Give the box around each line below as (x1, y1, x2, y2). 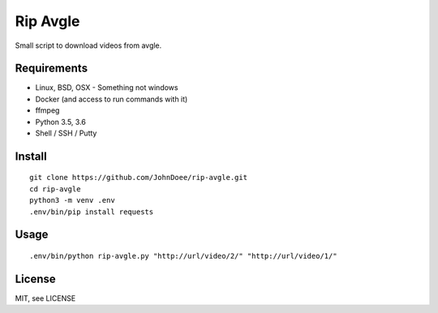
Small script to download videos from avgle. (15, 41, 162, 50)
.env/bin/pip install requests (29, 207, 154, 217)
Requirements (15, 62, 88, 75)
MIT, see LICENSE (15, 293, 76, 303)
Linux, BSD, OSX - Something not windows (35, 83, 178, 92)
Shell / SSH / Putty (35, 128, 97, 138)
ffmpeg (35, 105, 60, 115)
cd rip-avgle (29, 184, 81, 194)
